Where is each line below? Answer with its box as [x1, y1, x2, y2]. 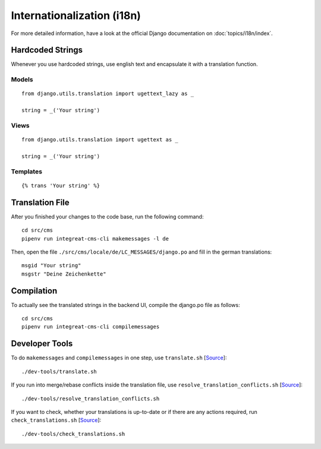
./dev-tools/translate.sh [21, 368, 97, 375]
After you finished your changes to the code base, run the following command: [11, 213, 204, 220]
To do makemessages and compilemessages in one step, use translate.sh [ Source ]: [11, 354, 227, 362]
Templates [11, 167, 43, 175]
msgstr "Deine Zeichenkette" [21, 270, 106, 277]
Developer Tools [11, 339, 73, 349]
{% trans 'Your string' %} [21, 182, 100, 189]
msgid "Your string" [21, 262, 81, 269]
